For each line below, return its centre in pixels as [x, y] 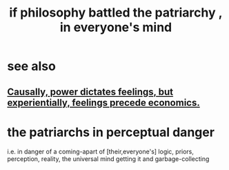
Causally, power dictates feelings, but [90, 92]
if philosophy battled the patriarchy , [116, 13]
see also [32, 66]
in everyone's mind [116, 27]
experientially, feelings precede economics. [103, 103]
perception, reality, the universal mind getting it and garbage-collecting [108, 159]
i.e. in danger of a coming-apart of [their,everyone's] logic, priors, [101, 151]
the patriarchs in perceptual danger [111, 132]
